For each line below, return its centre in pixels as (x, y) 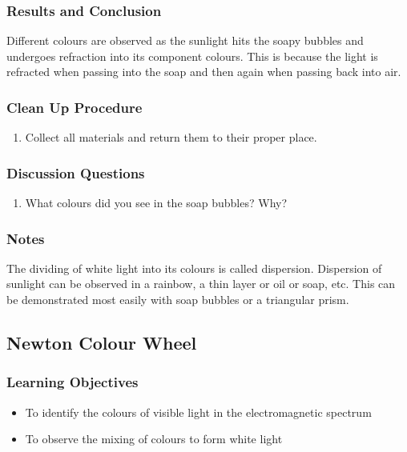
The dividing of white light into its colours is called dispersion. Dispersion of (194, 268)
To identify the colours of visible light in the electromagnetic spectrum (198, 412)
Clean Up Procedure (75, 107)
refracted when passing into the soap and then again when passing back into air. (204, 72)
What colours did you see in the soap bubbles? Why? (156, 203)
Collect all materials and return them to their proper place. (171, 137)
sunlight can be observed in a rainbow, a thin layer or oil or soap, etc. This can (201, 284)
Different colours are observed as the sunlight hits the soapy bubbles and (185, 40)
